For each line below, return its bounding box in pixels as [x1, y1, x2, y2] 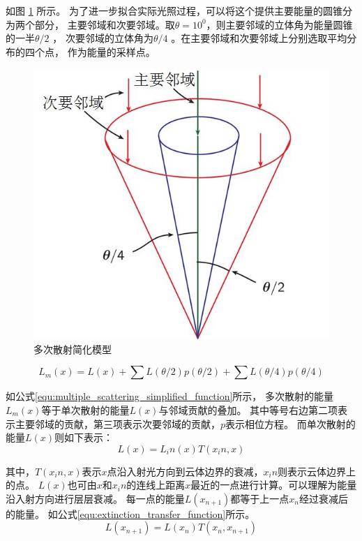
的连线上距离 [126, 477, 186, 492]
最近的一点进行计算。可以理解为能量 [190, 477, 357, 492]
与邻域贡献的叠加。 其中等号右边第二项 [158, 402, 338, 417]
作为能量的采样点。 [67, 44, 156, 59]
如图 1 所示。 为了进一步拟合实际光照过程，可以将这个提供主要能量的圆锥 [6, 3, 342, 17]
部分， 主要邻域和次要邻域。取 [34, 17, 175, 31]
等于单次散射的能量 [41, 402, 130, 417]
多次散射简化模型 [33, 341, 112, 356]
